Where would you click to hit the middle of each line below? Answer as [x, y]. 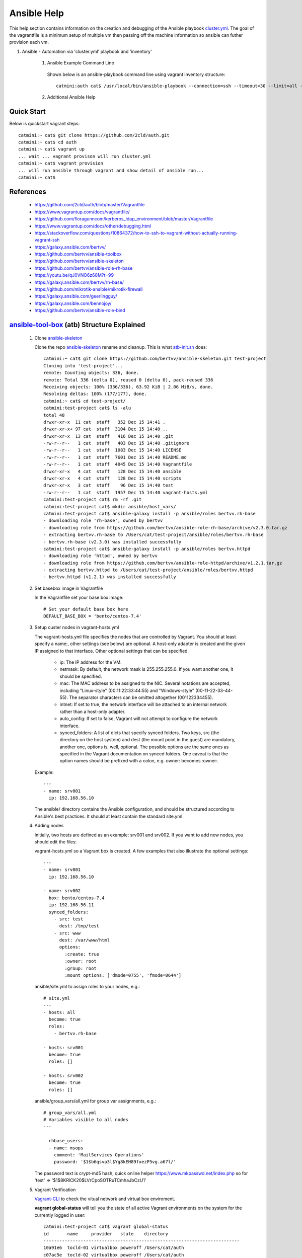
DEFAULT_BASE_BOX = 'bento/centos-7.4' [93, 616]
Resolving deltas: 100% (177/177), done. [95, 394]
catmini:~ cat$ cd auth [48, 142]
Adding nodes [49, 826]
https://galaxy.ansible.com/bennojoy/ [73, 303]
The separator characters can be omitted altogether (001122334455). [141, 697]
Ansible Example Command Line [81, 63]
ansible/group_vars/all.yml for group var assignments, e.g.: [95, 1101]
